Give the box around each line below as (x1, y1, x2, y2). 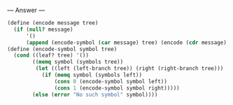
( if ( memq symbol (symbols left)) (41, 71, 142, 78)
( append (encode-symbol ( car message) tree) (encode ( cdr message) (25, 38, 227, 46)
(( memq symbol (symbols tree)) (32, 59, 124, 66)
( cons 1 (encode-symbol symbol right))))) (54, 84, 180, 92)
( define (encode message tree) (7, 20, 99, 27)
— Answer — (7, 6, 45, 14)
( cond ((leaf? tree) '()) (13, 52, 90, 59)
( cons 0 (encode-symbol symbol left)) (54, 78, 168, 85)
